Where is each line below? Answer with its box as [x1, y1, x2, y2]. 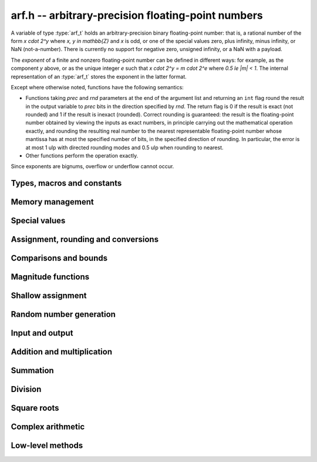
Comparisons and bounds [11, 253, 108, 263]
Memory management [11, 197, 94, 207]
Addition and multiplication [11, 347, 113, 357]
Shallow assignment [11, 291, 87, 301]
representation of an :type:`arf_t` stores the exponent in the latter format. [11, 73, 187, 80]
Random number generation [11, 309, 116, 320]
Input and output [11, 328, 73, 338]
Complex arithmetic [11, 422, 85, 432]
